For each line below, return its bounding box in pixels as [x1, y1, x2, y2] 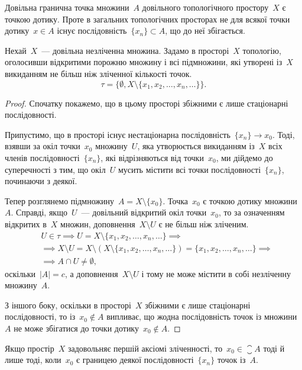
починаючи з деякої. [5, 175, 77, 187]
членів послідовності [5, 151, 80, 163]
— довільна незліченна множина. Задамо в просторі [41, 44, 229, 56]
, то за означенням [218, 206, 285, 218]
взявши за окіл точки [5, 140, 80, 152]
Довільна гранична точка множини [5, 1, 129, 13]
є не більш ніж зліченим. [158, 217, 249, 230]
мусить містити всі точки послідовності [118, 163, 261, 175]
